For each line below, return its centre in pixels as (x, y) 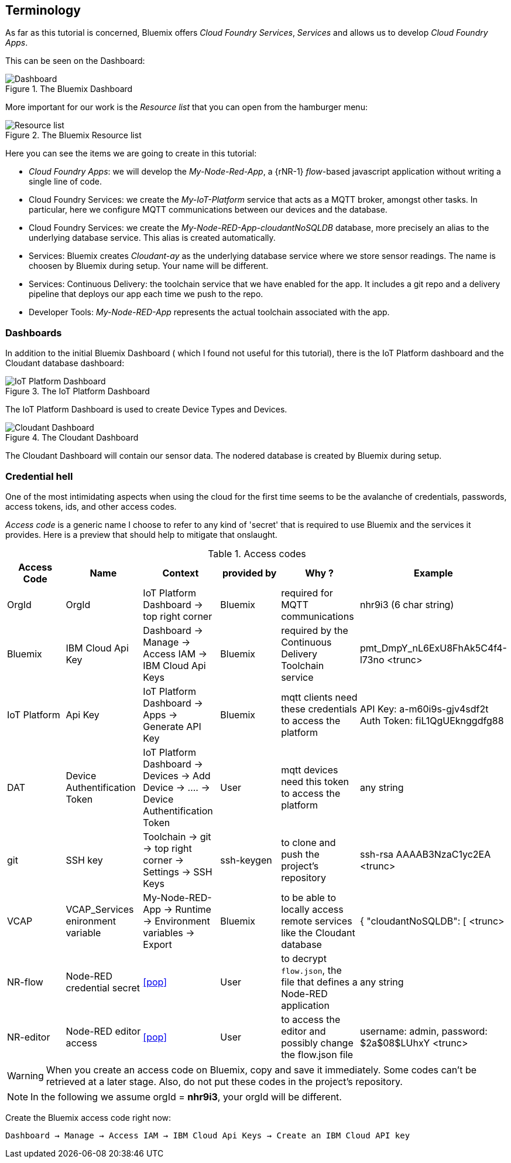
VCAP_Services (100, 909)
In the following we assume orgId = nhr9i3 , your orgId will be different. (186, 1097)
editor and (303, 1031)
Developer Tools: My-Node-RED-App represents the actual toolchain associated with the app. (209, 312)
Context (181, 573)
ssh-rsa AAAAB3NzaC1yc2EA (425, 854)
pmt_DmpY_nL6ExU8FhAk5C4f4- (433, 648)
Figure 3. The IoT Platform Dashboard (78, 391)
